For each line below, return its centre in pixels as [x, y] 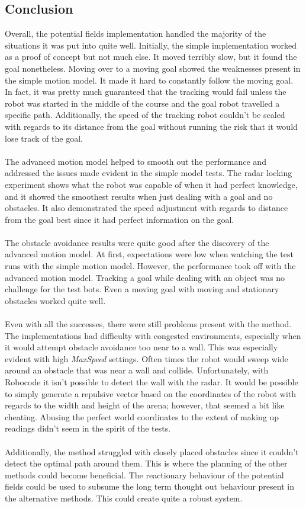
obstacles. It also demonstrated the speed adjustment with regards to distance [146, 208]
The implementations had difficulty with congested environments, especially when [153, 335]
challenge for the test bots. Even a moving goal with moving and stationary [142, 289]
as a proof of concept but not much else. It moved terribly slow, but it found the [151, 57]
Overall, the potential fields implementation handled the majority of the [136, 33]
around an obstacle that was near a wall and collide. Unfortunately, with [137, 370]
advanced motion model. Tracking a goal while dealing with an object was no [145, 277]
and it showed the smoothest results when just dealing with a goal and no [139, 196]
